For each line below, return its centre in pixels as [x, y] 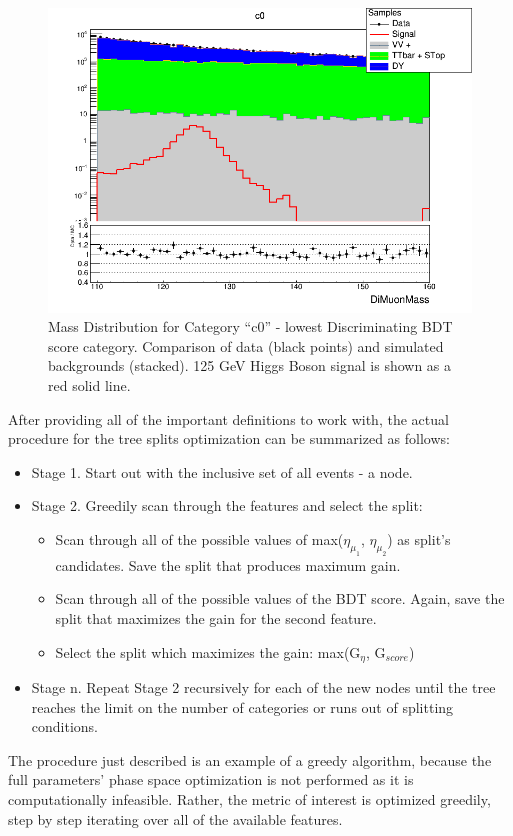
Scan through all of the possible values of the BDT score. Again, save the [280, 598]
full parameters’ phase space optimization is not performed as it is [211, 779]
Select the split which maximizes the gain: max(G [208, 651]
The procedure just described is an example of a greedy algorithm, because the [250, 759]
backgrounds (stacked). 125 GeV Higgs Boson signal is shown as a [250, 365]
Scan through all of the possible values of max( [199, 539]
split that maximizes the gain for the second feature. [216, 617]
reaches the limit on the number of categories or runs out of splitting [242, 706]
